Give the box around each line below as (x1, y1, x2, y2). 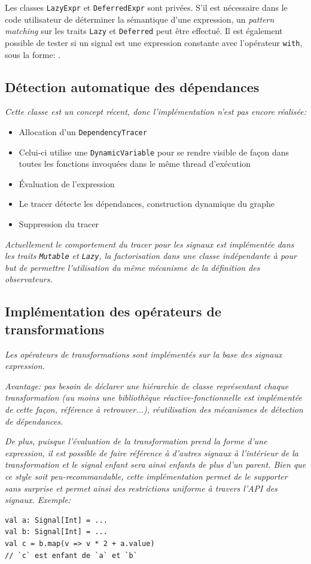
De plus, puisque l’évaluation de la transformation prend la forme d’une (5, 435, 267, 447)
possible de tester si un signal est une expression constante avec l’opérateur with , (5, 36, 303, 48)
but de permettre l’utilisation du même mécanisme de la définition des (5, 261, 260, 273)
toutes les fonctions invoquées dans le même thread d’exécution (19, 157, 251, 170)
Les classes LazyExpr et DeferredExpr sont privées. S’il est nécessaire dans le (5, 1, 288, 13)
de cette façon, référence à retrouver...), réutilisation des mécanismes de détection (5, 403, 303, 416)
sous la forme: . (5, 48, 61, 60)
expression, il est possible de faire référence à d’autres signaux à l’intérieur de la (5, 446, 298, 459)
